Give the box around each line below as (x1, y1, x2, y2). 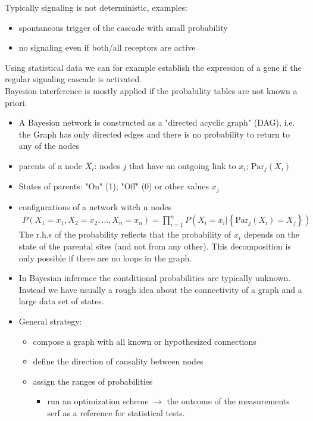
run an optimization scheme (47, 395, 149, 407)
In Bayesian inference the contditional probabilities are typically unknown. (18, 272, 291, 284)
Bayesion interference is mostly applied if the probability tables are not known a (5, 84, 298, 96)
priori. (5, 96, 27, 108)
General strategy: (18, 315, 82, 328)
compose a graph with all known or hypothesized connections (33, 335, 256, 347)
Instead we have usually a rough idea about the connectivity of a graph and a (18, 283, 302, 295)
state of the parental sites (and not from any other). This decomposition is (18, 240, 291, 252)
